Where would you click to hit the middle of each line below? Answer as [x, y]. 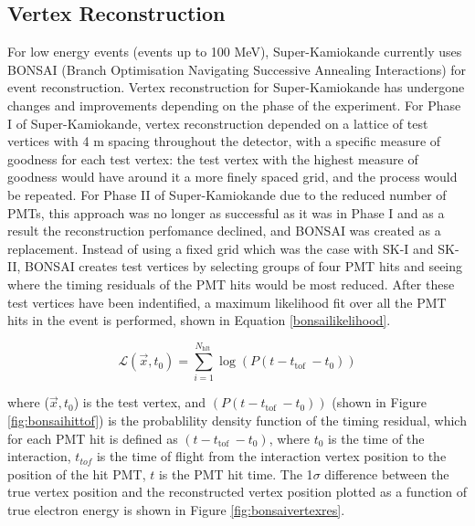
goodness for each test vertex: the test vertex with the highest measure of [213, 158]
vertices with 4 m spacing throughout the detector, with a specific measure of [224, 141]
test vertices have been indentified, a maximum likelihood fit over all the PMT [227, 302]
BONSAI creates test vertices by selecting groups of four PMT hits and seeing [244, 266]
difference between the [387, 473]
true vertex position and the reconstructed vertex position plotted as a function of [237, 492]
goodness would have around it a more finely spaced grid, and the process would [232, 177]
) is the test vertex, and [140, 402]
